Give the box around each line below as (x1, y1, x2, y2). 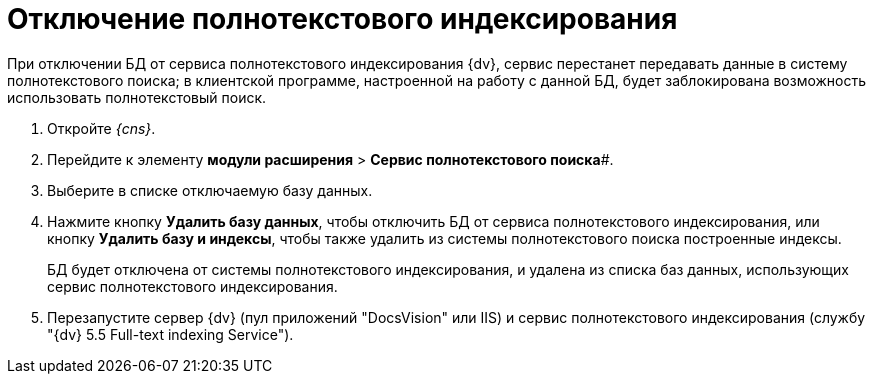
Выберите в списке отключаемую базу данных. (47, 181, 373, 199)
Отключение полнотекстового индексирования (7, 2, 678, 36)
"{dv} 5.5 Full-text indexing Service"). (47, 325, 294, 343)
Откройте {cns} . (47, 119, 156, 137)
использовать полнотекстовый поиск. (7, 88, 267, 106)
